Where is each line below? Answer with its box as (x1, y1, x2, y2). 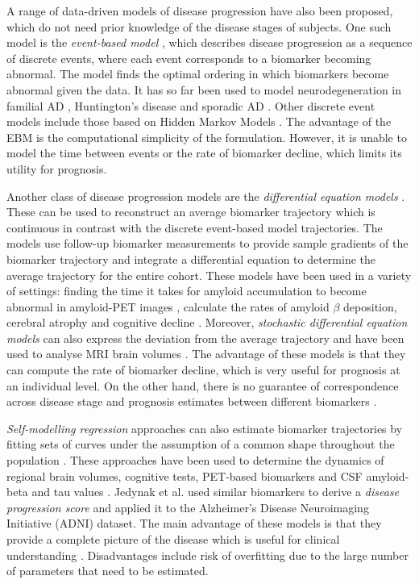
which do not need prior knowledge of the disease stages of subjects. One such (6, 18, 392, 35)
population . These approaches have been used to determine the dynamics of (6, 452, 384, 469)
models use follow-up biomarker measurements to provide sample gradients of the (6, 235, 409, 252)
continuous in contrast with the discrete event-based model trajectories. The (6, 219, 383, 236)
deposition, (343, 298, 397, 315)
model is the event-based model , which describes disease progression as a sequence (6, 34, 413, 51)
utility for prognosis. (6, 160, 107, 177)
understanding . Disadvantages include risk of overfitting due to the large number (6, 546, 409, 563)
